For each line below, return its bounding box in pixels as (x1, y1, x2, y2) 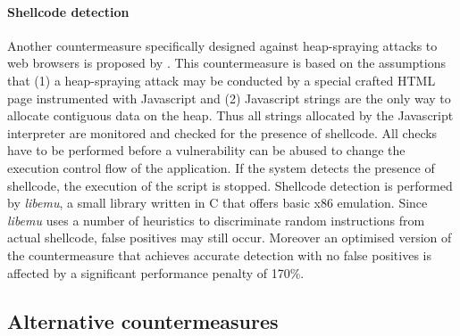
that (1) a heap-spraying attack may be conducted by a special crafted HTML (7, 70, 436, 89)
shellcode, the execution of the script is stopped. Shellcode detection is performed (7, 176, 453, 194)
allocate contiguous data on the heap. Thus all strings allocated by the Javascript (7, 106, 454, 125)
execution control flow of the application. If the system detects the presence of (7, 158, 435, 176)
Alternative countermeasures (7, 307, 279, 334)
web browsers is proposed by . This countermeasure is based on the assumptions (7, 53, 446, 72)
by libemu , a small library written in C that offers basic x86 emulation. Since (7, 193, 428, 212)
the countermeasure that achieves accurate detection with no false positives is (7, 245, 431, 264)
